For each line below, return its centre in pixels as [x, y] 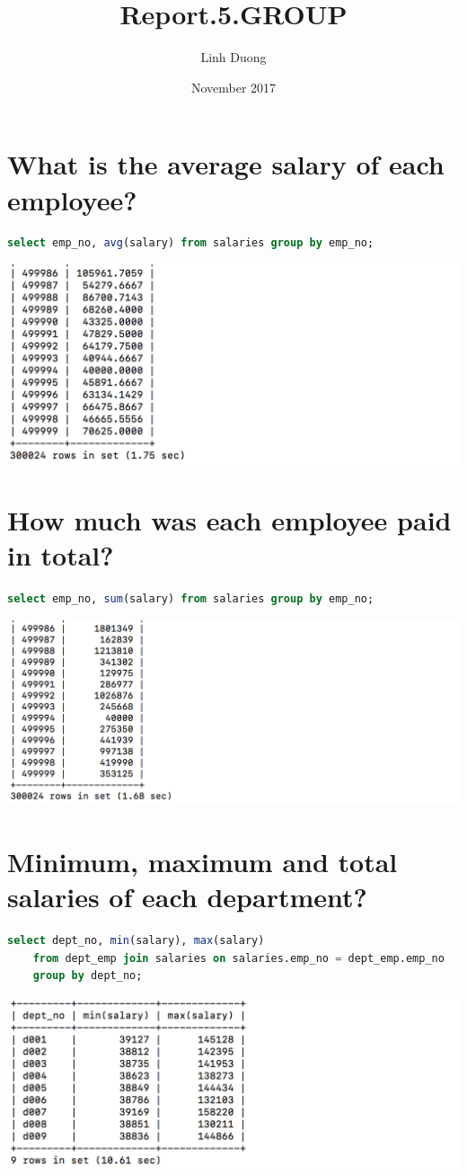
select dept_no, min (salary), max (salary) [136, 941]
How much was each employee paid [229, 520]
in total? [61, 555]
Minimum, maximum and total [203, 862]
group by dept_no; [88, 976]
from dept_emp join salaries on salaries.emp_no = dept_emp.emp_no [238, 958]
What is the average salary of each [226, 164]
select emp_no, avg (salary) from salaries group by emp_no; [191, 243]
